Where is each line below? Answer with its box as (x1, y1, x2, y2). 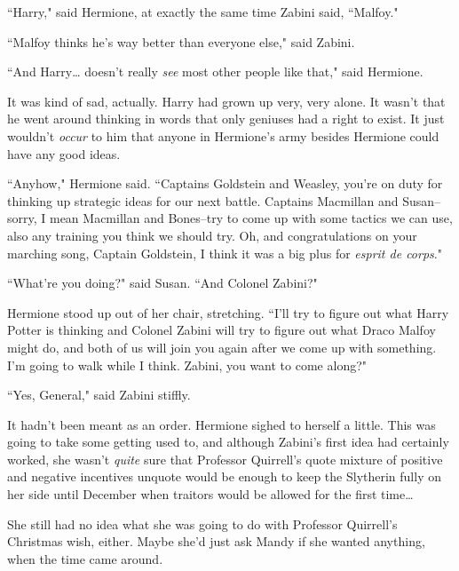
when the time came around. (7, 549, 163, 567)
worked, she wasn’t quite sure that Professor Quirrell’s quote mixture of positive (7, 449, 443, 468)
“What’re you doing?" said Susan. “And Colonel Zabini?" (7, 274, 318, 292)
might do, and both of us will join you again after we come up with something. (7, 337, 437, 356)
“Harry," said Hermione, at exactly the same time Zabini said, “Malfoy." (7, 3, 399, 20)
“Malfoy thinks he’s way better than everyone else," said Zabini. (7, 32, 355, 51)
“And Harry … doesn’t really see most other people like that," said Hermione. (7, 62, 423, 81)
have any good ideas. (7, 144, 121, 163)
